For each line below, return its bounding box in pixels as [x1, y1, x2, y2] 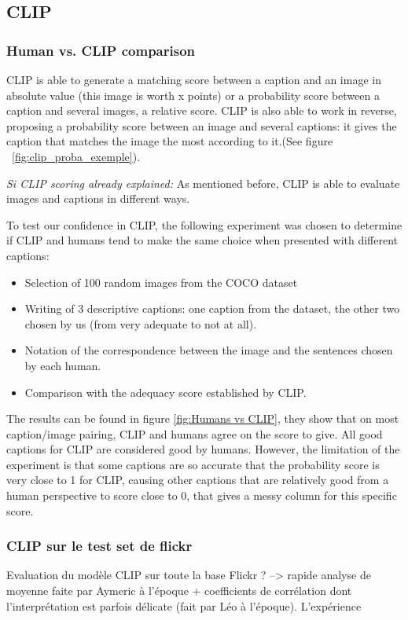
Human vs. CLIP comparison [6, 40, 196, 60]
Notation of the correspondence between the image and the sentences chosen [24, 342, 393, 358]
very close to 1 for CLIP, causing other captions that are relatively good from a [6, 471, 389, 488]
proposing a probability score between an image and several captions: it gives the [6, 117, 397, 134]
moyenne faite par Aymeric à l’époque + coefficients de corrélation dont [6, 582, 352, 599]
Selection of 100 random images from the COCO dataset [24, 273, 298, 290]
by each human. [24, 357, 101, 373]
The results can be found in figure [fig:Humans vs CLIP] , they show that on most [6, 410, 399, 427]
